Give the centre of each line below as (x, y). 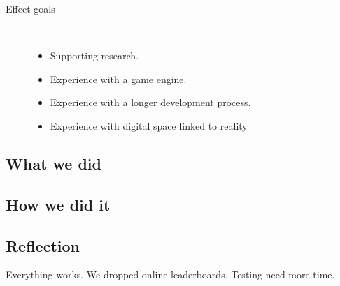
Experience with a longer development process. (150, 102)
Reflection (43, 245)
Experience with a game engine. (118, 78)
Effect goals (30, 8)
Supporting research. (94, 55)
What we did (54, 163)
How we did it (58, 204)
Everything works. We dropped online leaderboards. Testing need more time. (170, 274)
